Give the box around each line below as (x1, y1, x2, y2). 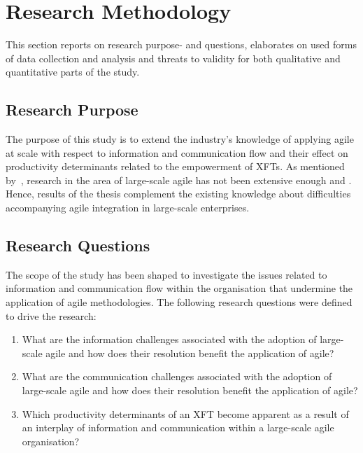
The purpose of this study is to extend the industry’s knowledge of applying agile (6, 132, 354, 146)
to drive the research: (6, 308, 97, 323)
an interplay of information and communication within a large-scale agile (22, 420, 334, 435)
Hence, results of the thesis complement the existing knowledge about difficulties (6, 186, 351, 201)
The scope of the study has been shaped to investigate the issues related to (6, 267, 327, 281)
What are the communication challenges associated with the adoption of (22, 369, 332, 384)
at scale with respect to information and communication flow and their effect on (6, 145, 348, 160)
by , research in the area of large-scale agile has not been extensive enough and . (6, 172, 352, 187)
